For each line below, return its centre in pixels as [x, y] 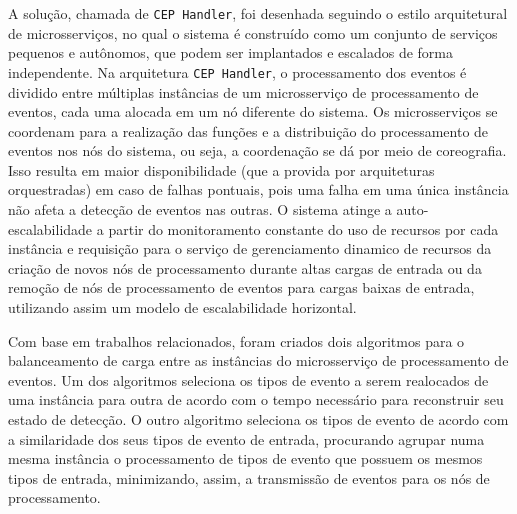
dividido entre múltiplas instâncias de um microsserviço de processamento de [243, 91]
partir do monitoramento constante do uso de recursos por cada [303, 228]
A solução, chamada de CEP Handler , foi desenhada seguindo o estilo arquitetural [258, 13]
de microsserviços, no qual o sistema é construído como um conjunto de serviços [253, 32]
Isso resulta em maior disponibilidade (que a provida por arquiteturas [221, 169]
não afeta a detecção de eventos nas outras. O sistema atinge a [200, 209]
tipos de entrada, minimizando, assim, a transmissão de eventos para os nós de [249, 477]
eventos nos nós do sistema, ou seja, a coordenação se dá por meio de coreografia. [257, 150]
